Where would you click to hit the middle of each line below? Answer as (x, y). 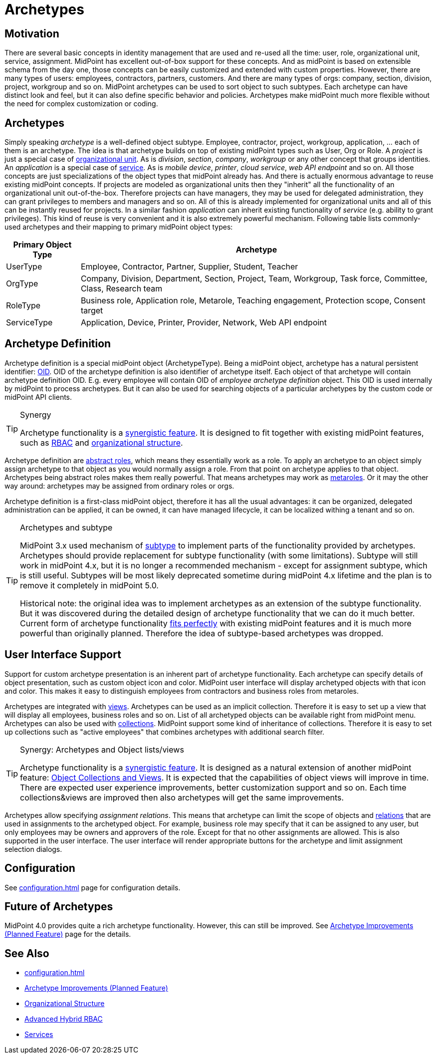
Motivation (32, 33)
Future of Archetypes (59, 906)
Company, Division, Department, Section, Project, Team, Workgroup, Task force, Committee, (254, 279)
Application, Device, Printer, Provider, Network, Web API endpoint (204, 323)
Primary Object (42, 245)
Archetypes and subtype (66, 527)
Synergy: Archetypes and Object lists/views (102, 749)
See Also (27, 953)
